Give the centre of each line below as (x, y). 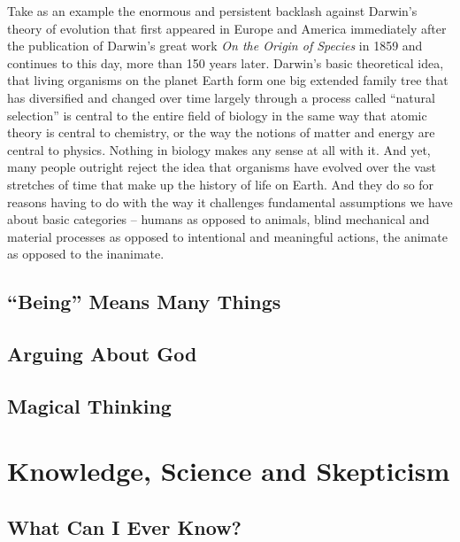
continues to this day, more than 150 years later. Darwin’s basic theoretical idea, (226, 62)
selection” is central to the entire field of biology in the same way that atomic (217, 115)
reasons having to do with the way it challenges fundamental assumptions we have (230, 201)
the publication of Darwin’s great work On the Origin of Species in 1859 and (215, 46)
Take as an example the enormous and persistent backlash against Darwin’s (212, 11)
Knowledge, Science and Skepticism (229, 471)
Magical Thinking (89, 405)
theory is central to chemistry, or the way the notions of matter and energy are (221, 132)
